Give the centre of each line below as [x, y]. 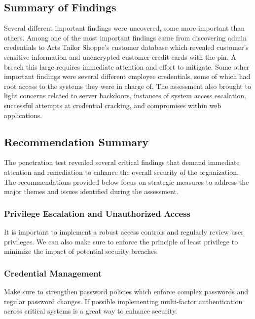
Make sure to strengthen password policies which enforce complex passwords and [126, 291]
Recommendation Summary [76, 141]
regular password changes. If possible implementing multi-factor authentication [123, 301]
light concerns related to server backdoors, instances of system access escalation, [125, 96]
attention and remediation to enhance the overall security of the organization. [121, 172]
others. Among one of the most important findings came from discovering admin [126, 37]
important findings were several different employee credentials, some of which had [127, 76]
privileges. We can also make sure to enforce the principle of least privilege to [121, 241]
